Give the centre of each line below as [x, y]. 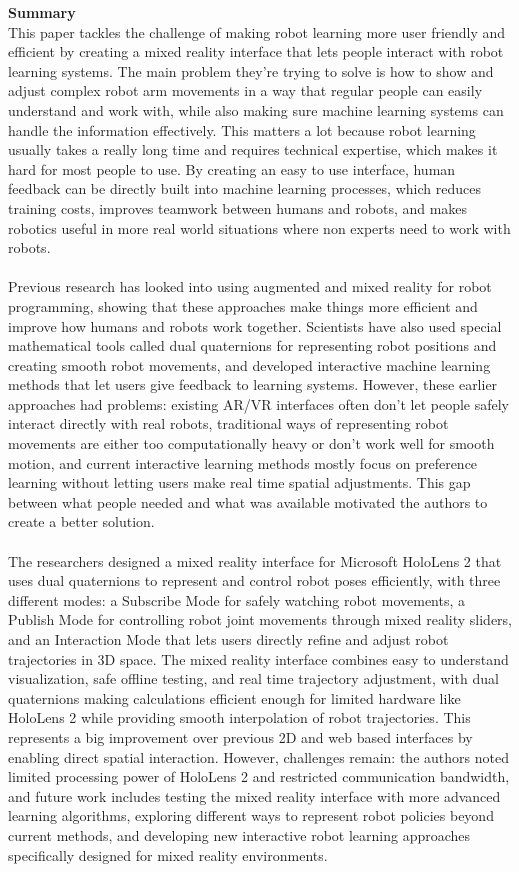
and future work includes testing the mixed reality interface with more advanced [254, 795]
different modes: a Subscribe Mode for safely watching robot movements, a [237, 599]
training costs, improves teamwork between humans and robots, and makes [238, 207]
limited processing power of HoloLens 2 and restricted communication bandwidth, [259, 776]
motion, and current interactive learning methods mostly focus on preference [243, 462]
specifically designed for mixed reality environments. [168, 854]
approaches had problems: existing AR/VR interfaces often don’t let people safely [259, 403]
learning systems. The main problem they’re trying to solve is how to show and [251, 70]
